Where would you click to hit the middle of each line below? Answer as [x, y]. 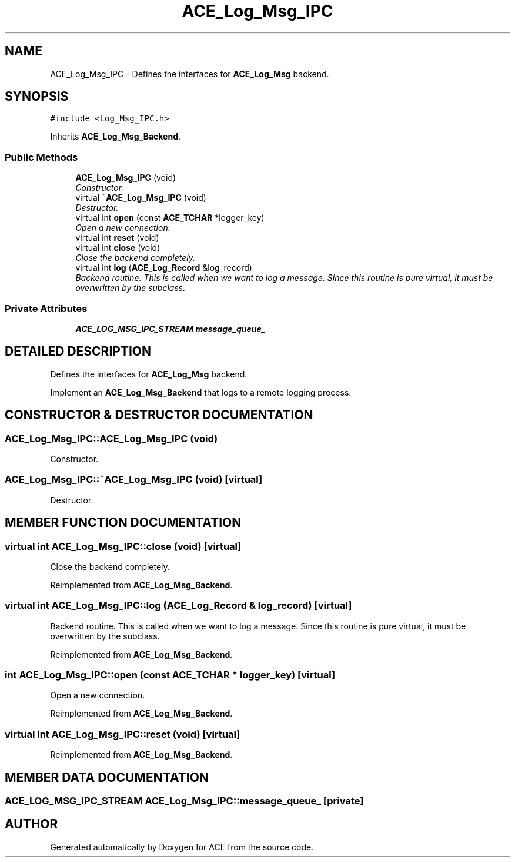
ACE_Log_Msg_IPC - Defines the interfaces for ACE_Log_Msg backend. [190, 74]
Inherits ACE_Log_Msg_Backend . [116, 137]
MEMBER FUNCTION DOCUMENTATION [123, 523]
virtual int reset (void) [117, 238]
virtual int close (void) [118, 248]
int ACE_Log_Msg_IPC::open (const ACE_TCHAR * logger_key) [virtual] [170, 675]
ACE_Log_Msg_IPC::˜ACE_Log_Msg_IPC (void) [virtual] [134, 480]
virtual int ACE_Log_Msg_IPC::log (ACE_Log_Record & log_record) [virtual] [178, 606]
